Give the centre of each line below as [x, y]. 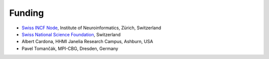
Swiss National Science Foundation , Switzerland [71, 34]
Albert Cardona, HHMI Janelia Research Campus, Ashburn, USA [87, 42]
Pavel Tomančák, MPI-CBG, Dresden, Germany [70, 48]
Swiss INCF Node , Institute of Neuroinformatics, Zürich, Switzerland [91, 28]
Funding [27, 13]
